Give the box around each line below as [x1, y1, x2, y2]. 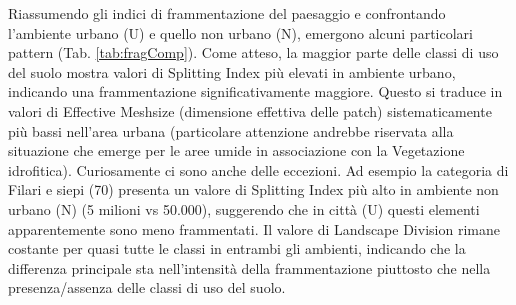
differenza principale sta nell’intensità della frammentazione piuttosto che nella [8, 257, 491, 278]
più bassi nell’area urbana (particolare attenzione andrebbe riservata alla [8, 120, 454, 141]
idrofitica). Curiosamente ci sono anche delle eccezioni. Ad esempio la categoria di [8, 159, 509, 180]
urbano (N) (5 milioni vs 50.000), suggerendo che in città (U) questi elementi [8, 198, 480, 219]
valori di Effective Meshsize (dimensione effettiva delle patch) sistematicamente [8, 100, 492, 121]
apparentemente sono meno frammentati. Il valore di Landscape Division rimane [8, 218, 500, 239]
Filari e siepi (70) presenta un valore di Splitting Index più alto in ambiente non [8, 179, 499, 200]
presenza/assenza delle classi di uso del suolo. [8, 277, 286, 298]
